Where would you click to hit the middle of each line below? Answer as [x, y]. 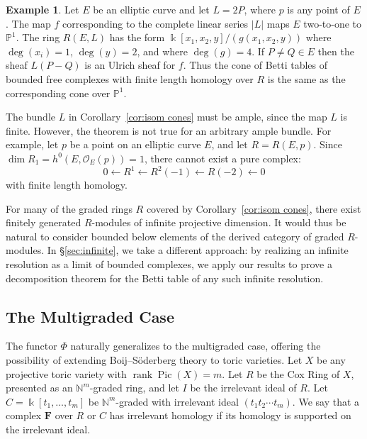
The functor [32, 346]
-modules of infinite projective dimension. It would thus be [219, 222]
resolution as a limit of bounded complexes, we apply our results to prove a [169, 264]
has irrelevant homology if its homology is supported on [230, 415]
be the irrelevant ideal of [243, 388]
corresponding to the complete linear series [155, 23]
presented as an [39, 388]
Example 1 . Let [43, 9]
